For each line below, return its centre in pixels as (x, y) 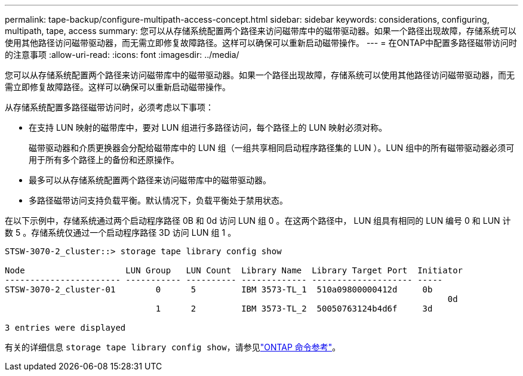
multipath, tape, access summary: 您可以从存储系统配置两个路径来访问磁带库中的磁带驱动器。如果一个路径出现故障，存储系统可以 (261, 31)
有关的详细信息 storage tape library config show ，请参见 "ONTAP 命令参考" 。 (173, 347)
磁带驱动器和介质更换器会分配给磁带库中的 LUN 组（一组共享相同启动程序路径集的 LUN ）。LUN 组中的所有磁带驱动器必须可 (272, 148)
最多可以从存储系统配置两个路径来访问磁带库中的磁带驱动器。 (150, 180)
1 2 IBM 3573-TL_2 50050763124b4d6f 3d (294, 309)
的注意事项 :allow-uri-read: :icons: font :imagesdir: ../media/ (122, 55)
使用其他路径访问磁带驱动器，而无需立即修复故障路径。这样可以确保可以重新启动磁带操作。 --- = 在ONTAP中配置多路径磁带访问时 (261, 43)
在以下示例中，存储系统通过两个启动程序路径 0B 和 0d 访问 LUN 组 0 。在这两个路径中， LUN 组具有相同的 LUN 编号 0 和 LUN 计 (258, 221)
